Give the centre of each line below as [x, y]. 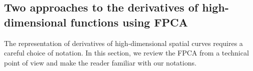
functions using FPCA [129, 22]
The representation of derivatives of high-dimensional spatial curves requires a [123, 43]
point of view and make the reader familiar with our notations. [100, 62]
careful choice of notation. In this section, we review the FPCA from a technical [126, 53]
